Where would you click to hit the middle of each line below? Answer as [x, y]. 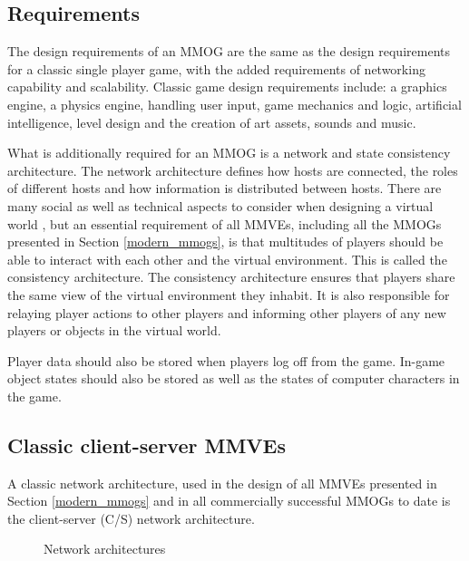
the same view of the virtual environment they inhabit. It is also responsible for [229, 294]
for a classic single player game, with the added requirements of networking [216, 68]
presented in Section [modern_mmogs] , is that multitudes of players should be [225, 242]
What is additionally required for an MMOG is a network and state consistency [229, 153]
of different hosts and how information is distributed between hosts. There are [225, 188]
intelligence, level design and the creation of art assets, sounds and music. [212, 122]
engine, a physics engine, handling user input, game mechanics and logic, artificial [234, 104]
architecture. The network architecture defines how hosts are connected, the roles [233, 170]
